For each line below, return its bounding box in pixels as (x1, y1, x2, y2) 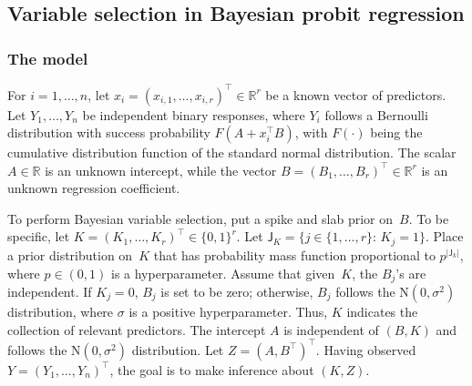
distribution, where (7, 301, 114, 320)
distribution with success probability (7, 123, 210, 142)
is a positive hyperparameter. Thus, (128, 301, 328, 320)
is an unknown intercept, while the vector (45, 160, 277, 179)
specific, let (7, 227, 70, 246)
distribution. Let (131, 340, 224, 359)
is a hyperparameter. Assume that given (110, 263, 335, 282)
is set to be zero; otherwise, (160, 281, 313, 300)
